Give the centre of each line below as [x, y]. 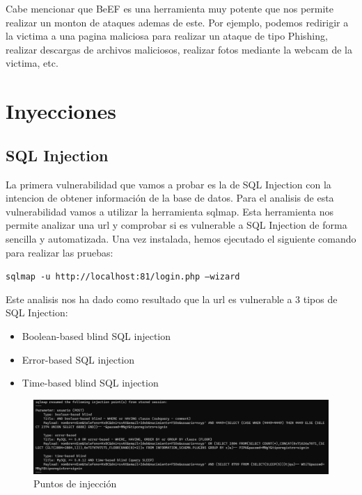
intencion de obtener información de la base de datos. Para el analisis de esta [170, 198]
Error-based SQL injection [78, 359]
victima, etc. [32, 63]
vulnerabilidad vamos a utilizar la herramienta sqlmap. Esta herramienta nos [170, 211]
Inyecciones [61, 111]
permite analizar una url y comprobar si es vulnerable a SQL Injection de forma [176, 225]
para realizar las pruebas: [60, 252]
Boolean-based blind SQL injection [96, 335]
